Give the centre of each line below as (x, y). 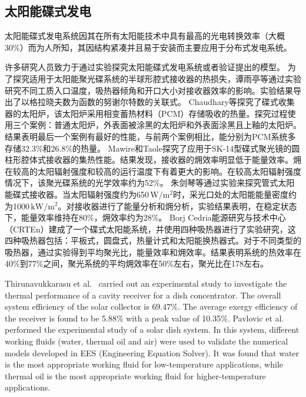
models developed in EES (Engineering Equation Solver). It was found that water (152, 352)
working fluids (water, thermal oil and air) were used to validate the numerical (147, 341)
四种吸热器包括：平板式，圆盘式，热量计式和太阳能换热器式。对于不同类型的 (153, 240)
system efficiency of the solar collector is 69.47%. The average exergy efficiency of (151, 306)
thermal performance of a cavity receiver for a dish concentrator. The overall (143, 295)
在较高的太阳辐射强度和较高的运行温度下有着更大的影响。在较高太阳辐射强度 (153, 171)
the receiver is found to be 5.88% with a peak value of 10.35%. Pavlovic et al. (144, 318)
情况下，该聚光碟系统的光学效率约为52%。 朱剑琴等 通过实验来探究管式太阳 (150, 183)
